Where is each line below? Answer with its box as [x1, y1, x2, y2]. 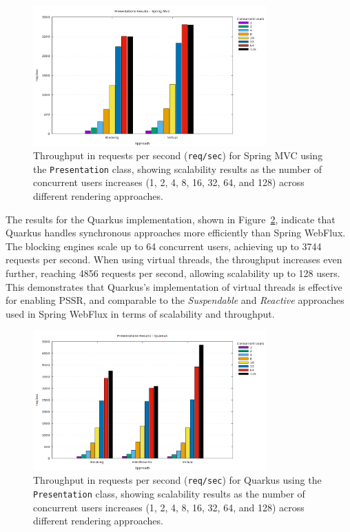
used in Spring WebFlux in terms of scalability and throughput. [6, 306, 275, 320]
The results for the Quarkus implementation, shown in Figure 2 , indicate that [6, 212, 336, 226]
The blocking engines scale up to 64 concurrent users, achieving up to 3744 [6, 238, 322, 253]
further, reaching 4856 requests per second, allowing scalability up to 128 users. [6, 265, 340, 280]
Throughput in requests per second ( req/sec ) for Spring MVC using [33, 148, 323, 163]
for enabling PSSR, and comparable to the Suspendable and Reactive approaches [6, 293, 344, 307]
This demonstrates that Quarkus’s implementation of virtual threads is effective [6, 279, 342, 294]
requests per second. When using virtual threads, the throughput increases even [6, 252, 342, 267]
